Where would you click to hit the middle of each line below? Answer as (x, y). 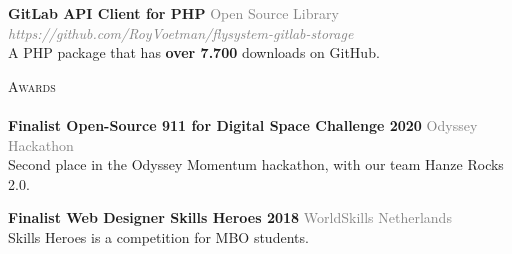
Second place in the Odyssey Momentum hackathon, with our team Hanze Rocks (256, 164)
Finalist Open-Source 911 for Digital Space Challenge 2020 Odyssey (243, 124)
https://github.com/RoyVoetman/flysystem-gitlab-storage (181, 32)
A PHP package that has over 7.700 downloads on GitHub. (194, 52)
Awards (32, 85)
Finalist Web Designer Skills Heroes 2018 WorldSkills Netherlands (230, 217)
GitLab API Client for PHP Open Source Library (173, 13)
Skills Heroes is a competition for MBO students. (158, 236)
